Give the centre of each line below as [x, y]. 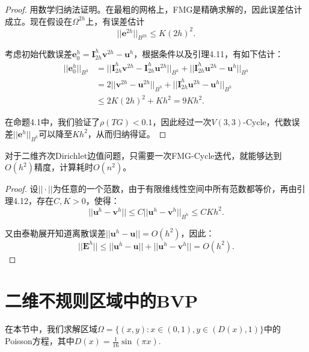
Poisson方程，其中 [40, 341]
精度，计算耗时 [63, 167]
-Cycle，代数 [267, 122]
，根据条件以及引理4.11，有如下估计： [209, 54]
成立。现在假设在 [38, 21]
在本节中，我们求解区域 [51, 329]
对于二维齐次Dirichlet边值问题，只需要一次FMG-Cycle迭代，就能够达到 [143, 155]
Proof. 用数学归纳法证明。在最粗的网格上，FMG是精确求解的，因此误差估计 [154, 9]
